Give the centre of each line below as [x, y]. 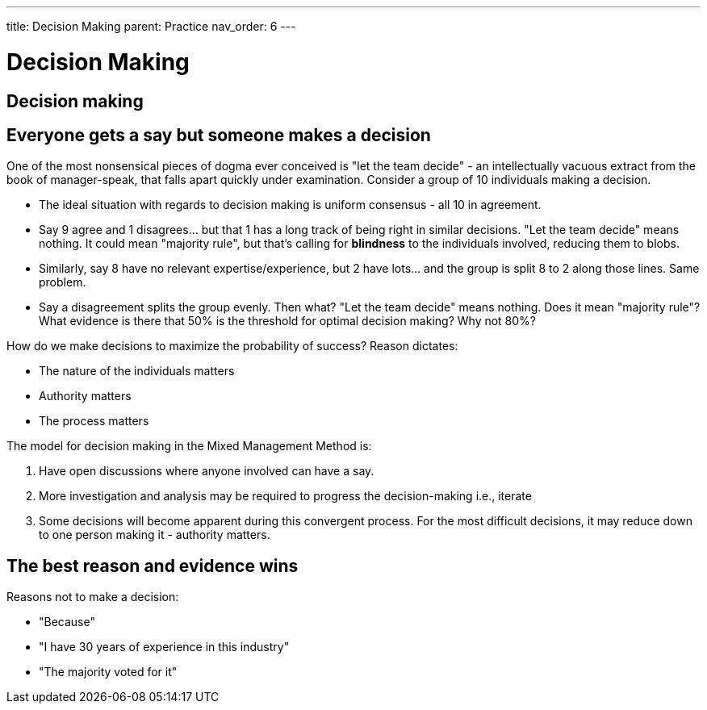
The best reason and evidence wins [153, 566]
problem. [63, 282]
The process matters [94, 421]
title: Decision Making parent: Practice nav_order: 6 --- [151, 26]
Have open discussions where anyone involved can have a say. [207, 471]
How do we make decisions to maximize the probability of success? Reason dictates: [232, 346]
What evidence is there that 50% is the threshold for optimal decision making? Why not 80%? [288, 321]
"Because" [67, 622]
